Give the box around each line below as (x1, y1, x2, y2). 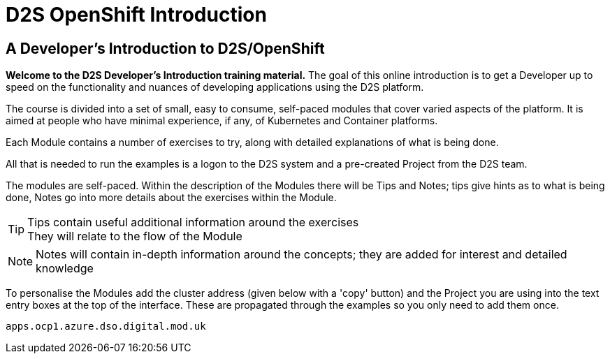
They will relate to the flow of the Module (27, 229, 242, 244)
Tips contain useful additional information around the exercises (27, 215, 359, 230)
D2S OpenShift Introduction (6, 3, 267, 27)
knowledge (36, 261, 94, 276)
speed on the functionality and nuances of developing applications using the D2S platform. (6, 81, 424, 94)
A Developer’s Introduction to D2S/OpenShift (6, 39, 325, 57)
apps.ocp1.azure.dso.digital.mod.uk (6, 321, 206, 332)
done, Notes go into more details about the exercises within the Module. (6, 191, 337, 204)
